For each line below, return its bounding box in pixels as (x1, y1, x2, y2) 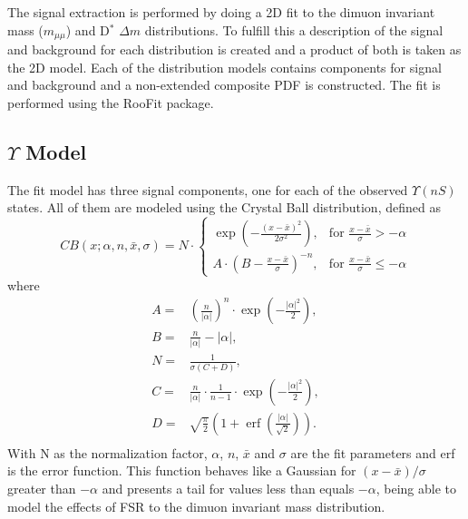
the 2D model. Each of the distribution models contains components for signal (7, 57, 442, 76)
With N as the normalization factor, (7, 443, 208, 462)
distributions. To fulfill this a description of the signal (144, 20, 444, 39)
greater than (7, 478, 76, 497)
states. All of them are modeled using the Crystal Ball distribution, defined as (7, 198, 441, 217)
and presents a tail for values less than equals (102, 478, 355, 497)
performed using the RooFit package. (7, 93, 214, 112)
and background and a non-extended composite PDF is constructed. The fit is (7, 75, 441, 94)
